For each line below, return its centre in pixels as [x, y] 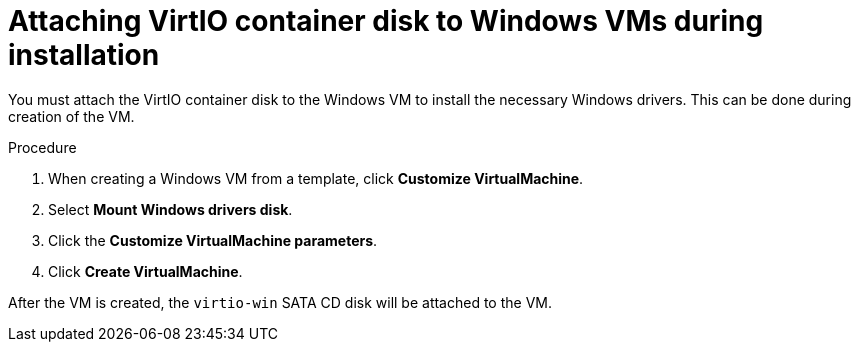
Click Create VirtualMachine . [145, 271]
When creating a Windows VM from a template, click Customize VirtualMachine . [316, 178]
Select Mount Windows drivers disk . [170, 209]
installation [84, 55]
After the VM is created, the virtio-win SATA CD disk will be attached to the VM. [280, 302]
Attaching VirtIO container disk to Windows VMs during [386, 21]
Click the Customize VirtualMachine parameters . [213, 240]
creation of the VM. [71, 116]
